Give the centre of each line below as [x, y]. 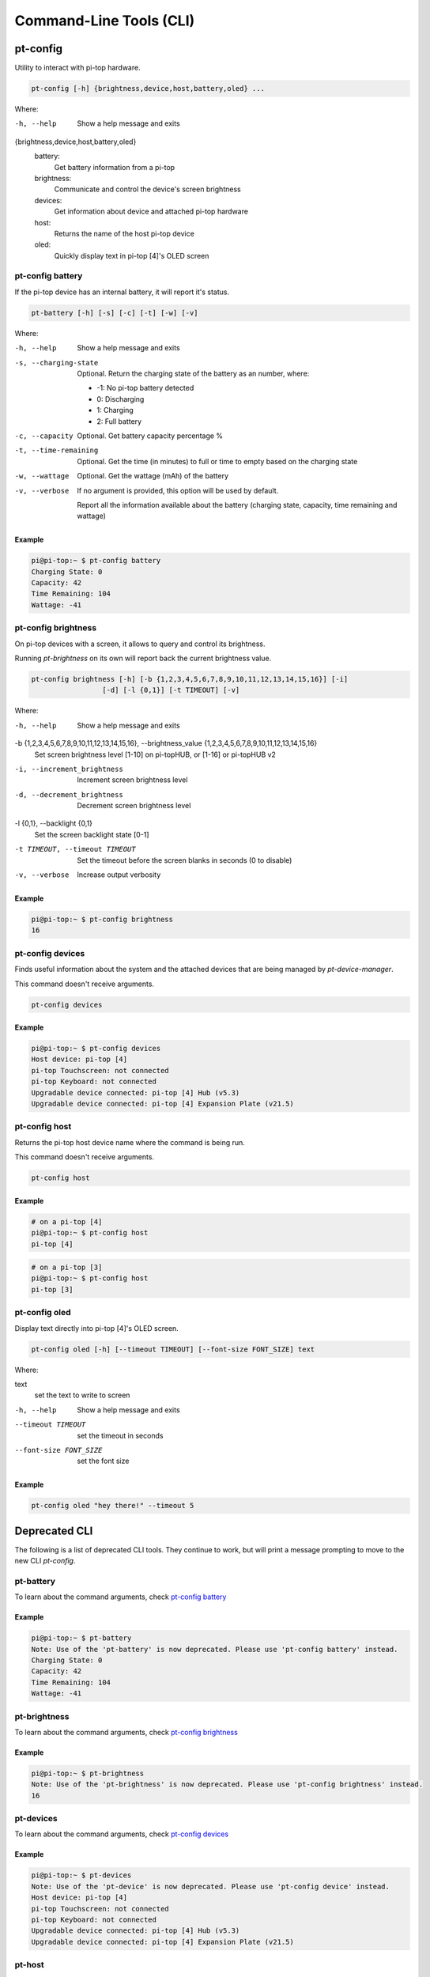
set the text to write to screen [82, 1395]
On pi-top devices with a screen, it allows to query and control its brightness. [140, 644]
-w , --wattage [42, 476]
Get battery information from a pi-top [115, 167]
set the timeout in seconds [120, 1435]
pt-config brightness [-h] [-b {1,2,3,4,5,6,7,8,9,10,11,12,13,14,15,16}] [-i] [190, 679]
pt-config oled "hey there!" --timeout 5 [113, 1506]
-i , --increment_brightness [69, 769]
